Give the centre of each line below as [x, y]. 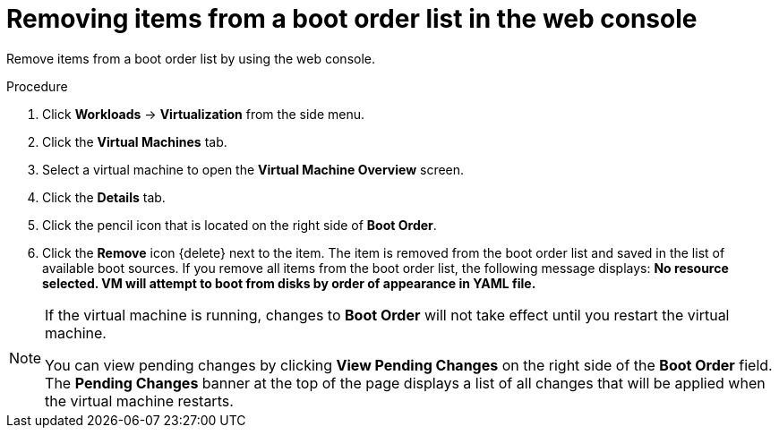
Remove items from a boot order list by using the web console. [191, 58]
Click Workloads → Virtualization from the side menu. [203, 114]
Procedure [37, 86]
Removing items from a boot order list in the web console [352, 19]
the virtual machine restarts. [139, 401]
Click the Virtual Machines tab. [135, 141]
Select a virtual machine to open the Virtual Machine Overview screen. [253, 169]
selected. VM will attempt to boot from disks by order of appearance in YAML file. [289, 283]
